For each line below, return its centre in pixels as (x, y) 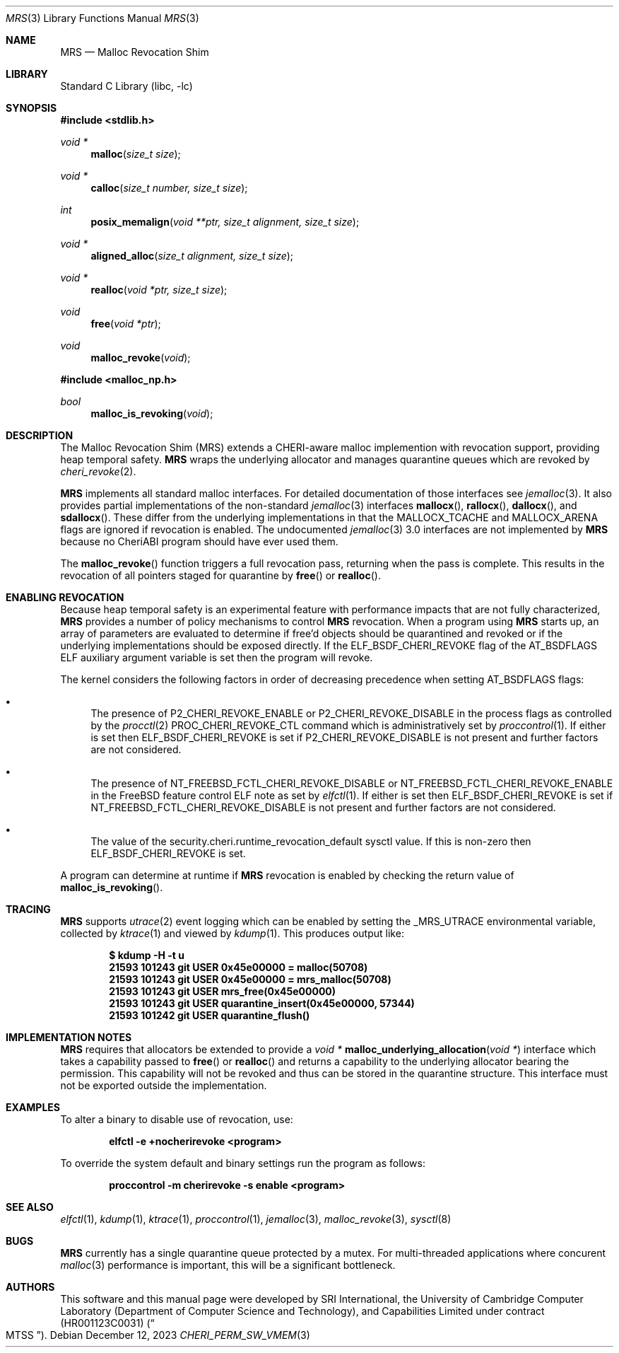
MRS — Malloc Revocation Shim (135, 52)
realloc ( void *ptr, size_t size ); (159, 290)
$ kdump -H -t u (147, 955)
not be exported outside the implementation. (164, 1085)
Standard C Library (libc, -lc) (126, 86)
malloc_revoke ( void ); (141, 358)
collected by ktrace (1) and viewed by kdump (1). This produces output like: (232, 933)
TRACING (28, 909)
